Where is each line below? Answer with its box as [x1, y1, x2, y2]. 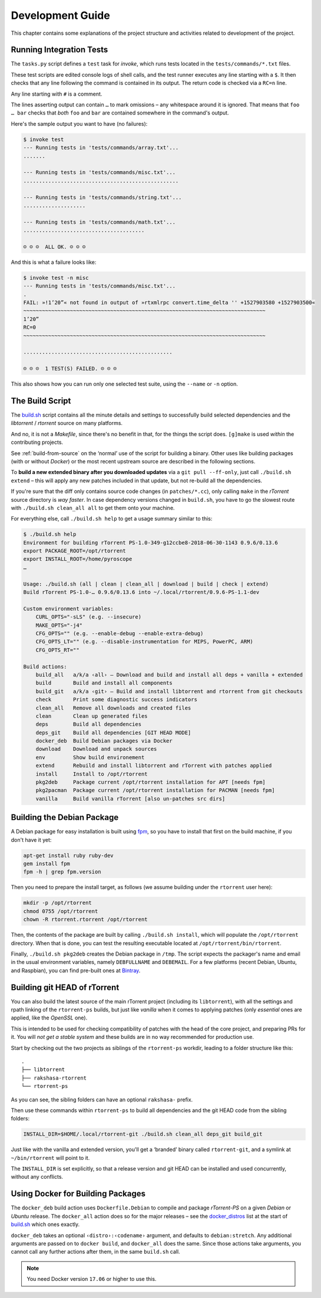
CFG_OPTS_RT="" [35, 646, 80, 653]
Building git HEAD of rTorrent [11, 982, 120, 992]
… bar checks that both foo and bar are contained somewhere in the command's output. [11, 109, 229, 116]
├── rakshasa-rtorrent [21, 1074, 87, 1081]
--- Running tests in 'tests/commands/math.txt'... [23, 218, 176, 225]
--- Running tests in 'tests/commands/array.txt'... [23, 145, 179, 151]
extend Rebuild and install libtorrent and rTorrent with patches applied [35, 762, 272, 769]
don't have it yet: [11, 836, 52, 843]
